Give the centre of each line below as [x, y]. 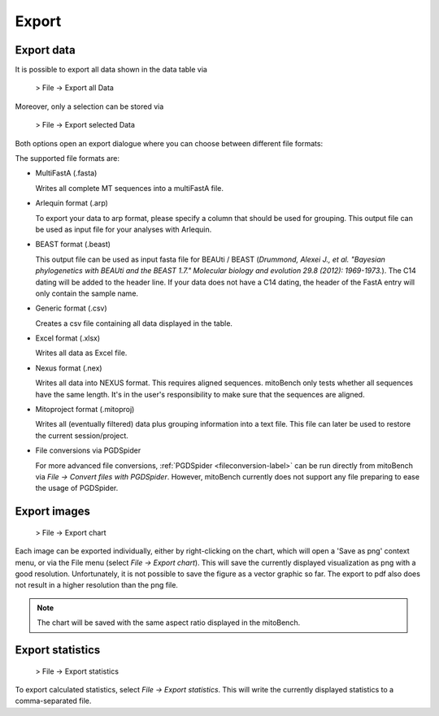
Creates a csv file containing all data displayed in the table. [134, 323]
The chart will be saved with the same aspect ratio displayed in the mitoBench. [169, 623]
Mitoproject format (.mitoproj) [85, 410]
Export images [53, 512]
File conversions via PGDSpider [88, 450]
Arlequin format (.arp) [72, 203]
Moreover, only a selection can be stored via [89, 106]
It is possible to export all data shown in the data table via [111, 70]
